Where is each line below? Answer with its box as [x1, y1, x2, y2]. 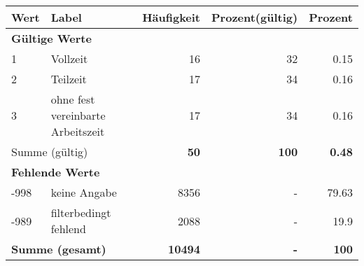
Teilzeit [50, 71, 87, 87]
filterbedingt [50, 204, 111, 220]
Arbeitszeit [50, 123, 105, 139]
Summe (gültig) [11, 143, 88, 160]
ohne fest [50, 91, 95, 107]
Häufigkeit [142, 9, 201, 25]
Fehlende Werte [11, 164, 100, 180]
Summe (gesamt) [11, 241, 106, 257]
